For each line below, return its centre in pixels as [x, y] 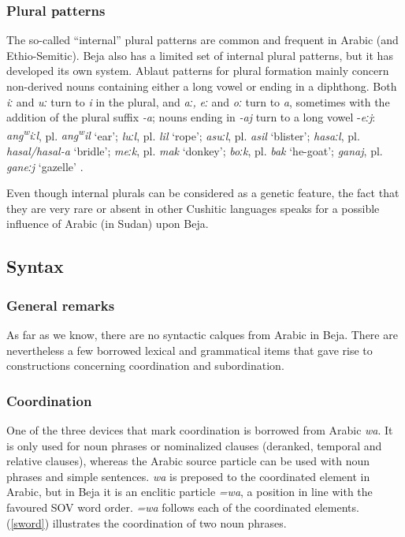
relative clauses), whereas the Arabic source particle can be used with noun [188, 461]
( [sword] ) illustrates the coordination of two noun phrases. [147, 522]
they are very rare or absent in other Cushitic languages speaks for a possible [193, 208]
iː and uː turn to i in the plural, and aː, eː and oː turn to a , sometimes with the [198, 101]
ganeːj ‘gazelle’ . [45, 166]
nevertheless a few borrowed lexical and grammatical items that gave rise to [189, 350]
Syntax [35, 266]
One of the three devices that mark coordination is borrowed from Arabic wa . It [200, 430]
